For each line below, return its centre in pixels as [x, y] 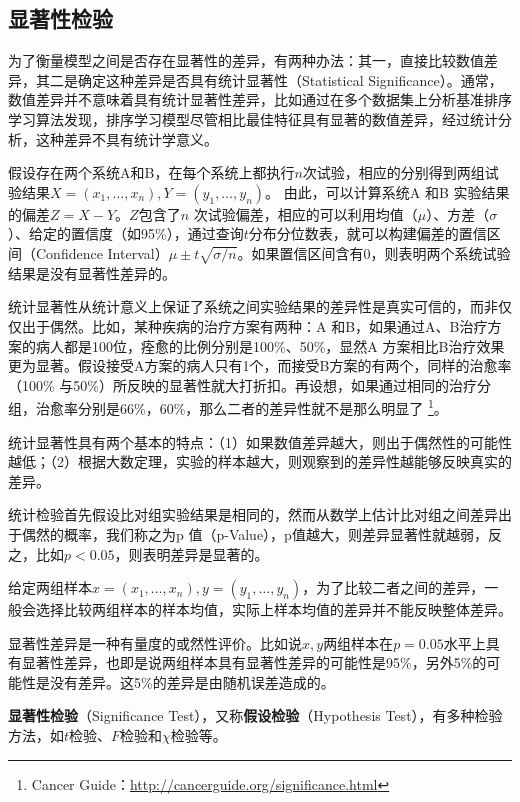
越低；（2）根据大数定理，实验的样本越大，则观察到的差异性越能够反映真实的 [260, 461]
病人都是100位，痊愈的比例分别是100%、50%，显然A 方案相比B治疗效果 [270, 345]
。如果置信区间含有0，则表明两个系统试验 [374, 252]
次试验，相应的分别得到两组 [393, 172]
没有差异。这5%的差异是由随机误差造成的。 [192, 681]
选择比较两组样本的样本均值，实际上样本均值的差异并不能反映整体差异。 [273, 609]
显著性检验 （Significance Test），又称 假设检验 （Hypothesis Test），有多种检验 [255, 715]
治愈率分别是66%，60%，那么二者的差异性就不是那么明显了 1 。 [241, 406]
